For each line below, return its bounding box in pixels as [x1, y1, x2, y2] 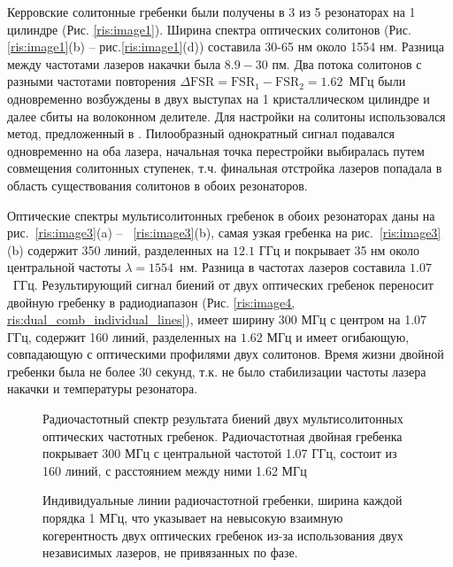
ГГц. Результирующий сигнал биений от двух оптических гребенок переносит [12, 275, 434, 293]
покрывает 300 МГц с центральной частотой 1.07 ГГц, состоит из [42, 444, 397, 462]
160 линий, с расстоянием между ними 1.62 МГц [42, 461, 307, 479]
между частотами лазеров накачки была [7, 54, 221, 73]
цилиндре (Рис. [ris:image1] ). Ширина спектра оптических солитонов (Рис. [7, 19, 411, 38]
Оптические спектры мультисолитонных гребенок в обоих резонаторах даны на [7, 206, 435, 224]
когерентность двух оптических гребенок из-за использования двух [42, 525, 403, 544]
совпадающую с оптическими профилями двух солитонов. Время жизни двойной [7, 345, 444, 363]
